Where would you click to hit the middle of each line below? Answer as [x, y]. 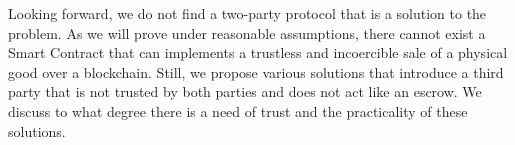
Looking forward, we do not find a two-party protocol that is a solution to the [247, 13]
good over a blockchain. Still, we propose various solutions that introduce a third [256, 71]
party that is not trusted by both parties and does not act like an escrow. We [245, 91]
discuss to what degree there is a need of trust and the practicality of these [238, 110]
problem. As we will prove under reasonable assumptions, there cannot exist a [247, 32]
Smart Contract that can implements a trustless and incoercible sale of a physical [258, 52]
